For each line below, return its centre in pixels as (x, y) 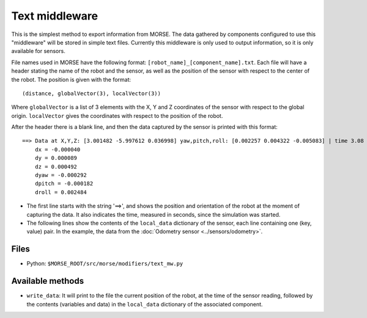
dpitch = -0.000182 (64, 184)
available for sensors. (38, 51)
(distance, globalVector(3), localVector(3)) (92, 93)
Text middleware (54, 16)
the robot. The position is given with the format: (71, 79)
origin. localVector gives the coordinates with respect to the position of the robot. (117, 115)
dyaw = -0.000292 (61, 175)
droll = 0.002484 (61, 192)
